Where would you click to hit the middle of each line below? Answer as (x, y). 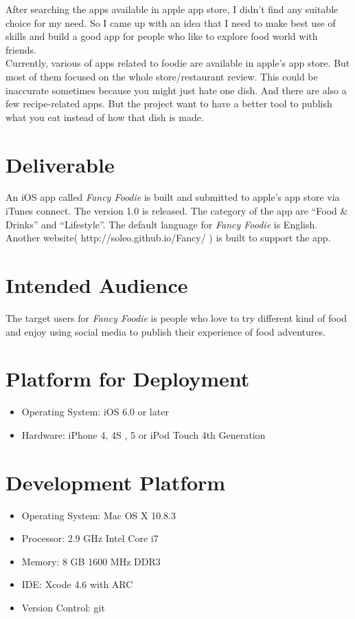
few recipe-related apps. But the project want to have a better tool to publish (169, 104)
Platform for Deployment (128, 379)
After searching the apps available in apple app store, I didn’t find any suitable (172, 9)
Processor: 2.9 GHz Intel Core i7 (90, 538)
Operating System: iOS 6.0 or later (95, 412)
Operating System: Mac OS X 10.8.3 (99, 515)
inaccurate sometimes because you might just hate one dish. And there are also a (176, 90)
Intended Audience (97, 285)
